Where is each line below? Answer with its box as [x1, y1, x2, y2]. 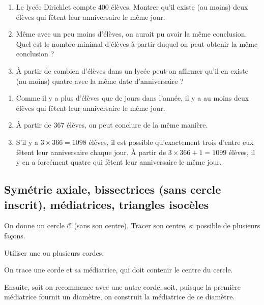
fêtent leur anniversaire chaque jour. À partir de [16, 146, 166, 157]
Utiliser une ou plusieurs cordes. [4, 247, 104, 258]
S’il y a [16, 136, 38, 147]
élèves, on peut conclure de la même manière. [67, 119, 208, 130]
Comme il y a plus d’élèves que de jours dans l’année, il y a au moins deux [16, 93, 249, 103]
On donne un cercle [4, 220, 65, 231]
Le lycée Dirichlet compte [16, 2, 96, 12]
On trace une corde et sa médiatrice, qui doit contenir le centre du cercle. [4, 264, 233, 275]
